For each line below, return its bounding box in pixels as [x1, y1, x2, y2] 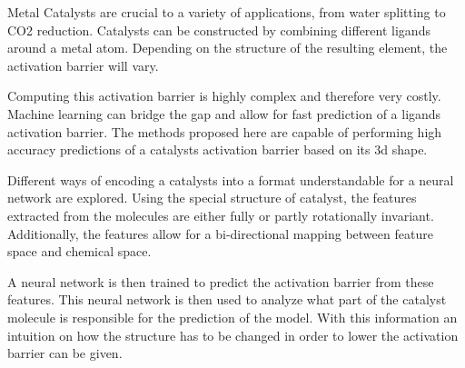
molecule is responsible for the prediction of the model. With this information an [7, 307, 458, 326]
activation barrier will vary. [7, 55, 159, 75]
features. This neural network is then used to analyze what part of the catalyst [7, 290, 447, 309]
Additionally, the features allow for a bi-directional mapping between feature [7, 224, 433, 243]
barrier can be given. [7, 343, 123, 363]
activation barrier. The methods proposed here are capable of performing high [7, 122, 442, 141]
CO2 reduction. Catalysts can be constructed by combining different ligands [7, 20, 430, 39]
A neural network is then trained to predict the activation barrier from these [7, 272, 434, 291]
